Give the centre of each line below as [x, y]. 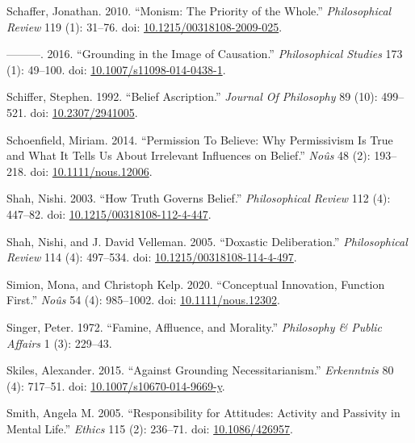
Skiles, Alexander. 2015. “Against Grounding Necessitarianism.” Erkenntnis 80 [200, 370]
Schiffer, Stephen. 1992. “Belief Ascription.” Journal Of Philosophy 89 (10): [192, 96]
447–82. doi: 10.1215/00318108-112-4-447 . [109, 213]
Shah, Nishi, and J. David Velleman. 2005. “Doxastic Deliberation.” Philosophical [207, 241]
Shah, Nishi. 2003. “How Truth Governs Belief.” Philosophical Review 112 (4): [199, 198]
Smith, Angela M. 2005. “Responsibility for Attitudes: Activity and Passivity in [203, 413]
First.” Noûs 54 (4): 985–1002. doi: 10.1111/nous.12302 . [143, 300]
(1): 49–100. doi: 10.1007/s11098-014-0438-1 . [116, 69]
